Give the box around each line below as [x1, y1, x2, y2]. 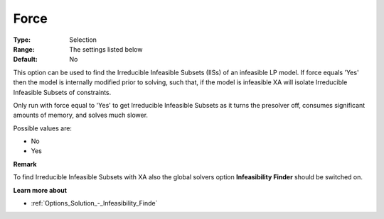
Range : [13, 45, 35, 53]
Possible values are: [13, 124, 73, 133]
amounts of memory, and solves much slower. [13, 111, 149, 120]
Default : [13, 55, 38, 64]
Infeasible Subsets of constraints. [13, 88, 112, 96]
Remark [13, 159, 37, 168]
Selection [69, 35, 97, 44]
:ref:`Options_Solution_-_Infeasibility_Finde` [31, 199, 158, 208]
